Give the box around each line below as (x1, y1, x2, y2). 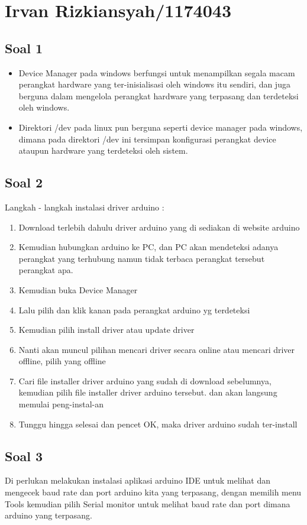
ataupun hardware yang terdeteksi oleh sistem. (18, 144, 188, 157)
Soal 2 (5, 173, 43, 192)
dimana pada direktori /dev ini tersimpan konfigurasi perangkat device (18, 132, 276, 145)
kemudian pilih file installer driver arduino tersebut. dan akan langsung (18, 386, 277, 398)
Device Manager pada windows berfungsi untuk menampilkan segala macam (18, 66, 295, 79)
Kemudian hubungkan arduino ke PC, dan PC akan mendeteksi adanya (18, 241, 279, 253)
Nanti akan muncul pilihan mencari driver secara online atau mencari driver (18, 343, 295, 355)
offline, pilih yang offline (18, 355, 106, 367)
